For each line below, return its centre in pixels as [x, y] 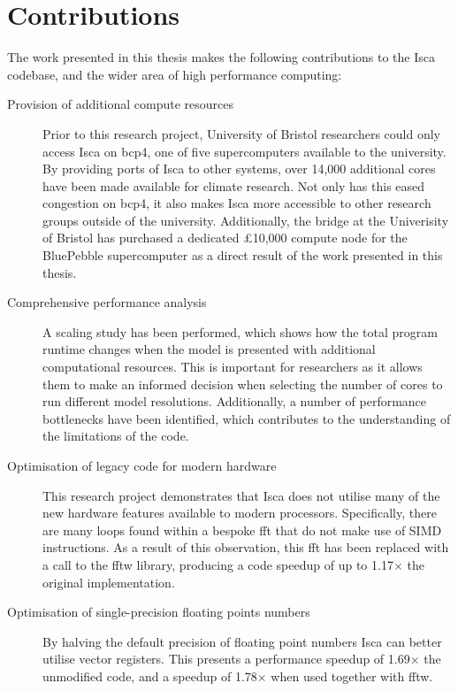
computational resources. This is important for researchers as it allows [233, 367]
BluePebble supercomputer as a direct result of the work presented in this [243, 255]
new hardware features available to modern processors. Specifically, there [240, 513]
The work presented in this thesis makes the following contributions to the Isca [221, 57]
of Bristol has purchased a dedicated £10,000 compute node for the [225, 238]
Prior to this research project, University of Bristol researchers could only [242, 133]
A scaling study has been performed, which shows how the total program [240, 331]
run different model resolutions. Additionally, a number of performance [235, 401]
